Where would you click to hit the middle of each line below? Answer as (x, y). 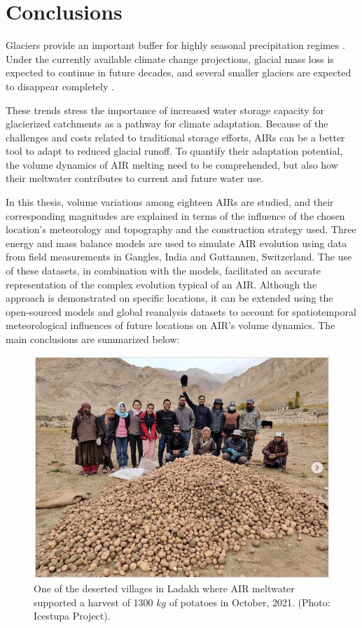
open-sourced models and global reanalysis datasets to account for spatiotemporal (181, 311)
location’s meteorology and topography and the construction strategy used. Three (181, 229)
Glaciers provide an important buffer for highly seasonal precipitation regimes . (175, 45)
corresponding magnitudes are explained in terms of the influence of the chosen (175, 215)
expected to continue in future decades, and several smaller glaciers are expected (179, 72)
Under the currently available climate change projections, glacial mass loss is (170, 58)
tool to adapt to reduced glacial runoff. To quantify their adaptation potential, (174, 151)
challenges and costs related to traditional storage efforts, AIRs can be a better (175, 137)
